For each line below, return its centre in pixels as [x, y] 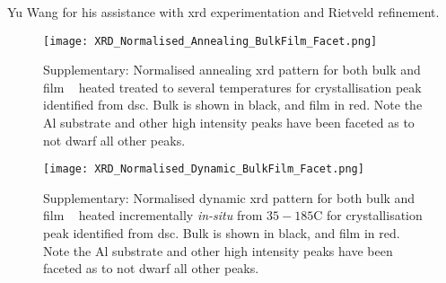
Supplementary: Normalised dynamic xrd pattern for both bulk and [229, 197]
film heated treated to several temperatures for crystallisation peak [232, 87]
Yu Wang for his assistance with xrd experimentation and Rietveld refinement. [223, 12]
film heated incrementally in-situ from [153, 215]
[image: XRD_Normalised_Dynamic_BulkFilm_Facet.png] [204, 169]
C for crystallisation [368, 215]
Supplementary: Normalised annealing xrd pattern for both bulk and [232, 70]
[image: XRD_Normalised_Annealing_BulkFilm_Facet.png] [210, 41]
